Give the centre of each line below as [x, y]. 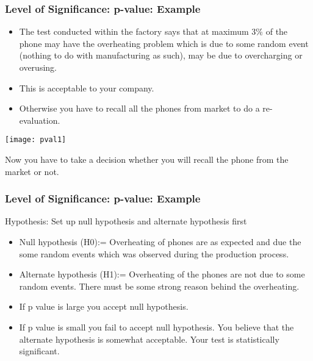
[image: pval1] [36, 140]
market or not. [32, 171]
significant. [39, 351]
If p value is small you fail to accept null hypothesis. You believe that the [156, 327]
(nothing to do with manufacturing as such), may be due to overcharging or [161, 55]
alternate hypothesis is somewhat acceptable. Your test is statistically [149, 339]
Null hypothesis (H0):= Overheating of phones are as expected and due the [160, 242]
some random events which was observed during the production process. [154, 253]
